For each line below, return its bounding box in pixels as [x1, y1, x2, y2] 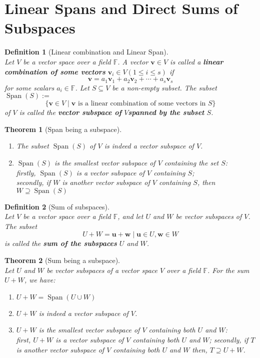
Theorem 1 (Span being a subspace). [4, 123, 122, 134]
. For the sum [207, 264, 249, 275]
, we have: [24, 274, 55, 285]
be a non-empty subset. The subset [112, 82, 217, 92]
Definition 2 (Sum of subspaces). [4, 201, 109, 211]
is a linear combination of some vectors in [78, 100, 206, 107]
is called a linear [170, 56, 223, 66]
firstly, [16, 167, 36, 177]
